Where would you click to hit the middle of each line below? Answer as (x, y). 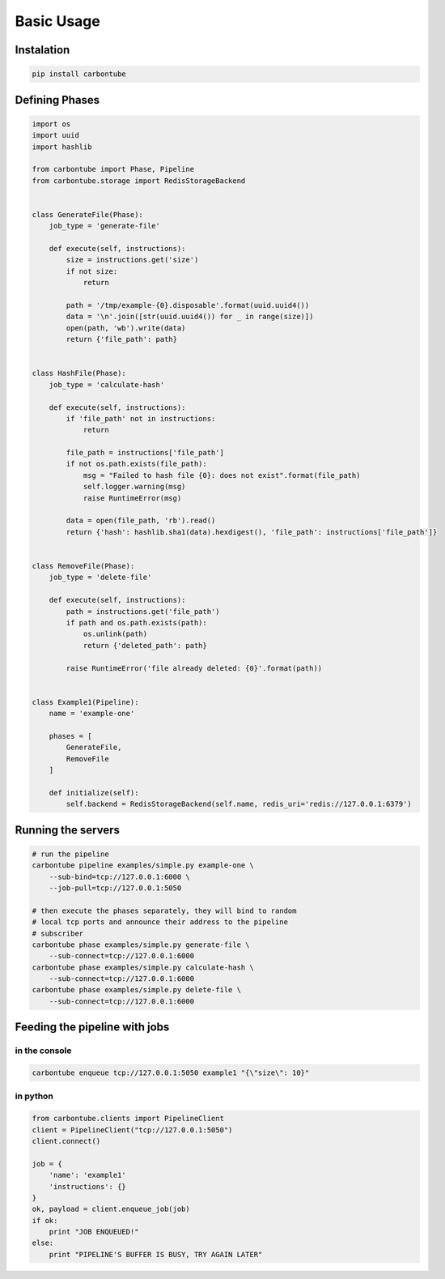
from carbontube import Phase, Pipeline (113, 169)
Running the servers (68, 830)
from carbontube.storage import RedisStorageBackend (139, 181)
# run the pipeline (70, 854)
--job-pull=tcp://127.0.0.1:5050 (115, 888)
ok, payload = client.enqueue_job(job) (111, 1209)
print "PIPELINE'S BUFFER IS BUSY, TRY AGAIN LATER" (156, 1254)
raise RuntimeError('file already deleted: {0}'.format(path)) (194, 668)
